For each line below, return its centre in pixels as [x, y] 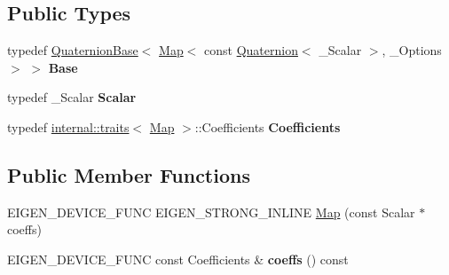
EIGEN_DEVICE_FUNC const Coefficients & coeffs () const [178, 259]
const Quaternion [251, 50]
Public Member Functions [129, 174]
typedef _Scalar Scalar [72, 97]
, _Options [412, 50]
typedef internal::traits [68, 126]
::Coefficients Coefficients [268, 126]
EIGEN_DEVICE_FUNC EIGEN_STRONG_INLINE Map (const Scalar [211, 212]
